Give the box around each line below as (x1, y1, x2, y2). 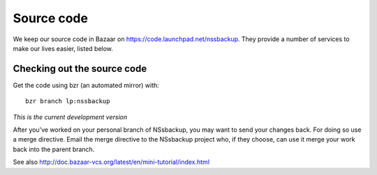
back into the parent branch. (13, 145, 95, 153)
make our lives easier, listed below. (13, 44, 113, 52)
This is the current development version (13, 112, 128, 121)
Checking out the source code (13, 63, 147, 75)
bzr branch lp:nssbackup (25, 98, 110, 105)
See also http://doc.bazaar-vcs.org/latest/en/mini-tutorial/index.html (13, 158, 209, 167)
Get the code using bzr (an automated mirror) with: (13, 81, 160, 89)
